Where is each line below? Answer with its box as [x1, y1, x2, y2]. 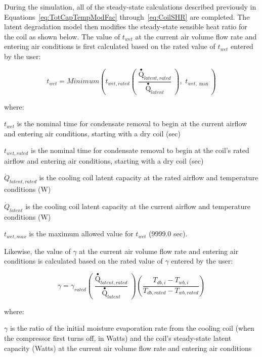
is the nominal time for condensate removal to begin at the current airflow [17, 118, 247, 129]
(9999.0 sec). [148, 228, 188, 239]
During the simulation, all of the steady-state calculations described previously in [4, 2, 256, 12]
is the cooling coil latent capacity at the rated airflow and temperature [39, 172, 258, 183]
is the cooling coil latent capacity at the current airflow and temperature [25, 200, 250, 211]
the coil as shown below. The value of [4, 31, 120, 41]
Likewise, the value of [4, 245, 71, 256]
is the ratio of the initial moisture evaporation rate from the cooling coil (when [10, 323, 254, 333]
